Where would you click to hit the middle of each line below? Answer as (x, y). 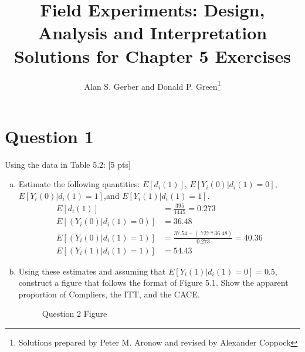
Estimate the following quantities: (79, 184)
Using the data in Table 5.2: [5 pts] (68, 164)
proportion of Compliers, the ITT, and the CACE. (109, 294)
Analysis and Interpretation (152, 33)
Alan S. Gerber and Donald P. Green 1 (152, 85)
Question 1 (49, 136)
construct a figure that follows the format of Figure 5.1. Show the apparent (153, 282)
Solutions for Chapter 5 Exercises (152, 55)
